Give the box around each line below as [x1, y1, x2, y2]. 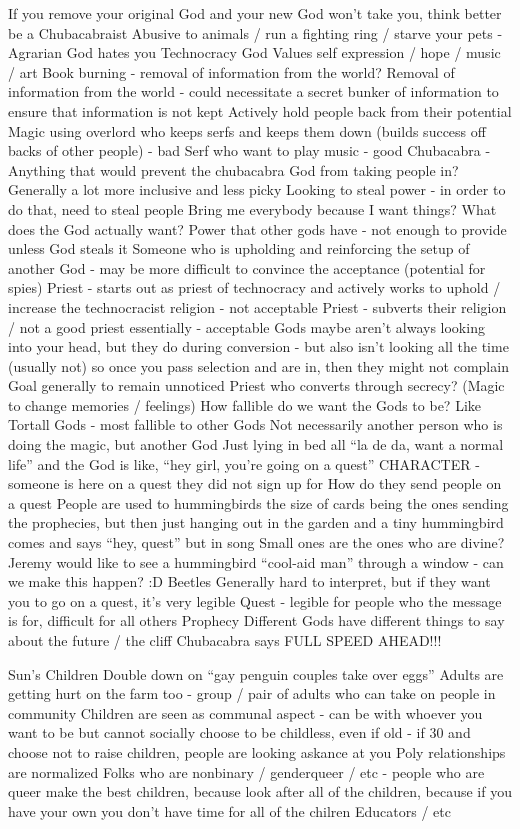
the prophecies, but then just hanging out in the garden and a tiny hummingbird [8, 512, 504, 533]
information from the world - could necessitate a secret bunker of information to [8, 81, 499, 102]
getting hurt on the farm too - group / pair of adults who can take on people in [8, 683, 496, 704]
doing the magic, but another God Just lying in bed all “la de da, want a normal [8, 434, 504, 455]
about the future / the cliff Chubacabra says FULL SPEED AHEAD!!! [8, 630, 442, 650]
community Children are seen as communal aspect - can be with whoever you [8, 702, 483, 723]
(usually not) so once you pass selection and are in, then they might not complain [8, 355, 509, 376]
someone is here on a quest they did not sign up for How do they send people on [8, 473, 502, 494]
